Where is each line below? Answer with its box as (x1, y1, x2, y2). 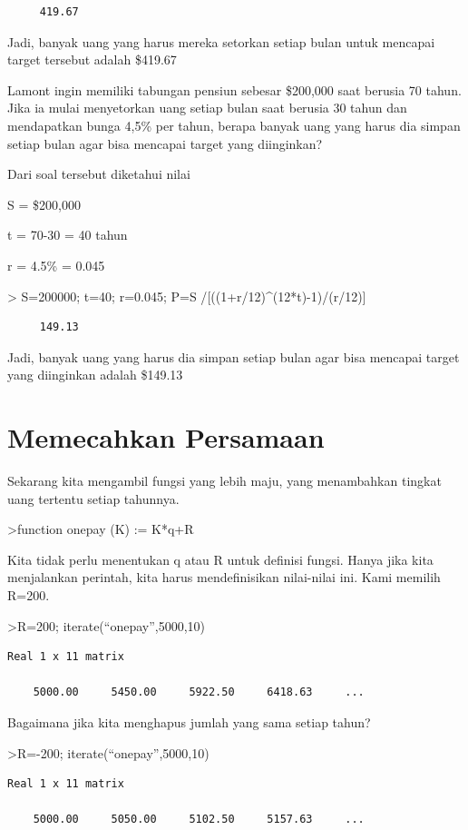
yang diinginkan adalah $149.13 (7, 365, 183, 384)
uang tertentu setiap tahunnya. (7, 489, 180, 508)
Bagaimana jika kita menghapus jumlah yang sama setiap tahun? (7, 712, 371, 731)
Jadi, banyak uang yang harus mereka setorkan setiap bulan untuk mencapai (7, 32, 435, 51)
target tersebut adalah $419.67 (7, 50, 177, 69)
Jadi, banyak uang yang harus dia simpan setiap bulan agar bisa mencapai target (7, 347, 460, 366)
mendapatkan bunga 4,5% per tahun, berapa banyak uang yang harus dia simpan (7, 115, 461, 134)
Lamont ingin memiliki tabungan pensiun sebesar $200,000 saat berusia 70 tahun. (7, 80, 462, 99)
